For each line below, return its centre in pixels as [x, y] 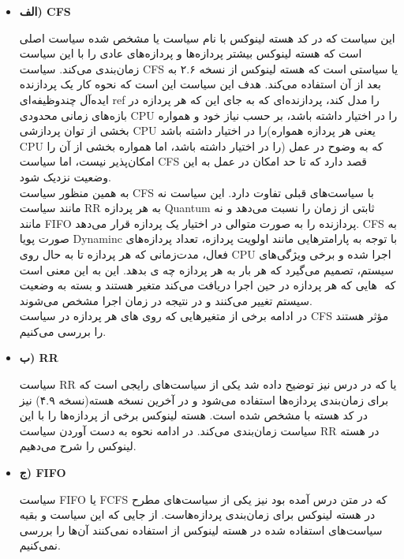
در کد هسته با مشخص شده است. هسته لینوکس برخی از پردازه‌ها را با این [194, 415]
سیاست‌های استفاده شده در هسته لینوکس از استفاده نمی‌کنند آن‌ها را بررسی [201, 529]
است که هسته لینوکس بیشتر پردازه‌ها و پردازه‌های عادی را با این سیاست [191, 53]
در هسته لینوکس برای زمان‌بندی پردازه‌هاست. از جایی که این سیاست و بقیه [197, 514]
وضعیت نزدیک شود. [65, 176]
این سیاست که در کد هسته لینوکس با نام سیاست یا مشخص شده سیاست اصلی [207, 37]
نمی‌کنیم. [40, 545]
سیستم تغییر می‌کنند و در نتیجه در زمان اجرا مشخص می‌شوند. [166, 300]
